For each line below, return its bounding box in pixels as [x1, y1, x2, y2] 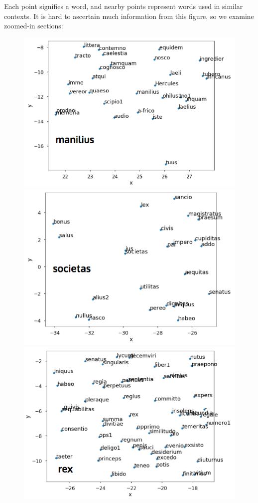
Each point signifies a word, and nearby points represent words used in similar [4, 1, 243, 11]
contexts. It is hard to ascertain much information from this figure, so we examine [4, 10, 254, 21]
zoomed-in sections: [4, 20, 63, 31]
